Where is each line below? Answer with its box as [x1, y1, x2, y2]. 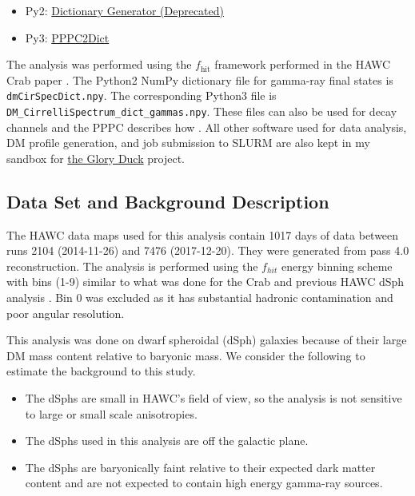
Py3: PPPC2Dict [25, 29, 110, 46]
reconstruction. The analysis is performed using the [6, 257, 258, 274]
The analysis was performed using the [6, 56, 192, 73]
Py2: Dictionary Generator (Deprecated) [25, 2, 224, 18]
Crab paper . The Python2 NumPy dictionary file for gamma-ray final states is [6, 71, 393, 88]
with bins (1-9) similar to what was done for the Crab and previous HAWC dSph [6, 273, 405, 290]
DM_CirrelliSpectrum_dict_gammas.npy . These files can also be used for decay [6, 103, 397, 120]
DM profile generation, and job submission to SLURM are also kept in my [6, 134, 370, 151]
